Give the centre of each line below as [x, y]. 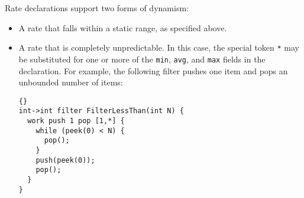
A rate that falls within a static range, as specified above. [123, 27]
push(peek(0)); [65, 160]
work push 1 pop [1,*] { [76, 121]
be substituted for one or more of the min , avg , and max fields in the [142, 59]
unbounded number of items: [71, 82]
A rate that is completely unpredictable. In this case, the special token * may [159, 47]
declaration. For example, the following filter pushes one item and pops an [153, 70]
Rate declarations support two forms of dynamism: [97, 8]
